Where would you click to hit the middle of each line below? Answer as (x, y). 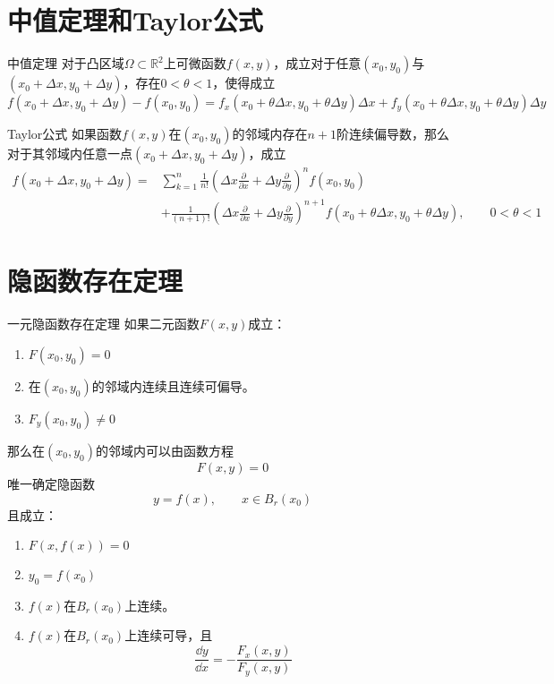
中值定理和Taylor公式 (135, 20)
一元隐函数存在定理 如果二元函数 (103, 324)
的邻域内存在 (270, 134)
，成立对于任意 (317, 63)
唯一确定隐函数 (51, 483)
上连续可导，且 (169, 635)
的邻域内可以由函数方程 (164, 450)
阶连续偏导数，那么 (392, 134)
